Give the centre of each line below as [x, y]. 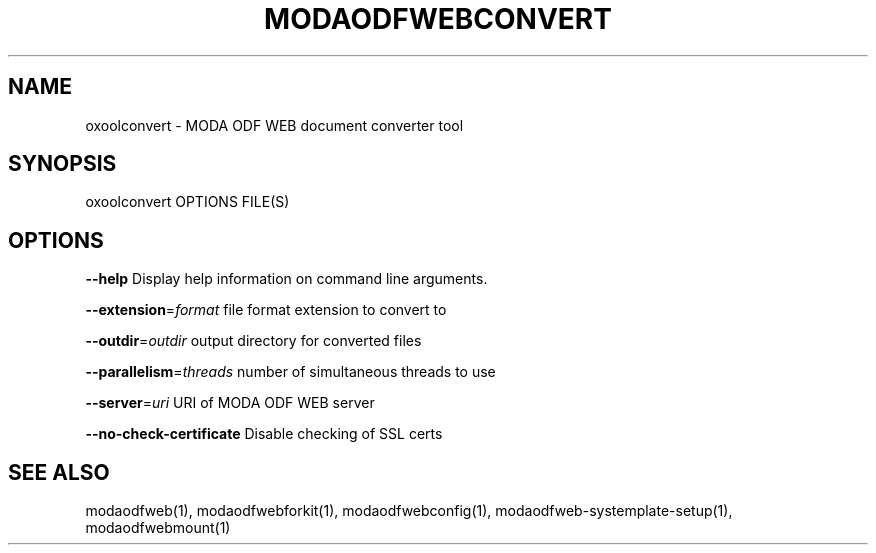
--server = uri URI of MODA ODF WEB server [230, 403]
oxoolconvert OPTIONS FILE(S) [187, 202]
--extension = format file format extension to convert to [266, 310]
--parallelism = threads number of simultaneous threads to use [290, 372]
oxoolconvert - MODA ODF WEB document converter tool [274, 125]
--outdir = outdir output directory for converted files [253, 341]
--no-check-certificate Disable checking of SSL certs [264, 434]
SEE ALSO [59, 472]
